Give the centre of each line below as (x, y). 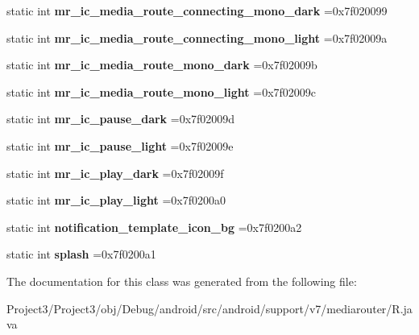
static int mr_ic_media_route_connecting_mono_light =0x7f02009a (197, 37)
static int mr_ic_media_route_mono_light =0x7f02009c (162, 91)
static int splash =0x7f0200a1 (81, 254)
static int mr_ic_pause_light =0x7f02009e (120, 145)
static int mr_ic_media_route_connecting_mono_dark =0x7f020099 (197, 10)
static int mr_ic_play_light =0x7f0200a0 (116, 200)
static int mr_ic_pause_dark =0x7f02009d (121, 119)
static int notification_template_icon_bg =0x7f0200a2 (154, 227)
